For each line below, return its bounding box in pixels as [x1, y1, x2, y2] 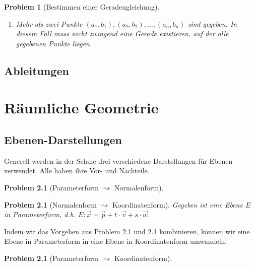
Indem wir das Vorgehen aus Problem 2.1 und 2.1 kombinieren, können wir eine [4, 226, 250, 236]
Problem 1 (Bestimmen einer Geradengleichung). [4, 2, 160, 12]
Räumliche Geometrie [4, 97, 159, 118]
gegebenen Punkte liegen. [16, 38, 92, 48]
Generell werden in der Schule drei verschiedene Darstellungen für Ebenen [4, 155, 233, 166]
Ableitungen [4, 62, 69, 78]
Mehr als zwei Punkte [16, 18, 83, 29]
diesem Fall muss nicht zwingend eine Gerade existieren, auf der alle [16, 28, 229, 39]
